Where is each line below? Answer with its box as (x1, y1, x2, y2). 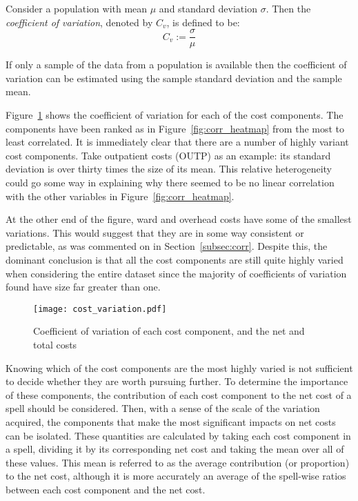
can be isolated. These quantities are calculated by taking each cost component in (6, 428, 351, 442)
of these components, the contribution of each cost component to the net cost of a (6, 387, 352, 402)
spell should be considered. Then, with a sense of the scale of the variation (6, 401, 320, 415)
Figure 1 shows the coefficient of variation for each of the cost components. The (6, 108, 344, 122)
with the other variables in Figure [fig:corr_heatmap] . (6, 188, 235, 203)
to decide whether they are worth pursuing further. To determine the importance (6, 374, 348, 389)
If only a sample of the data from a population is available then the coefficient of (6, 57, 347, 72)
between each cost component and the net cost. (6, 482, 206, 496)
